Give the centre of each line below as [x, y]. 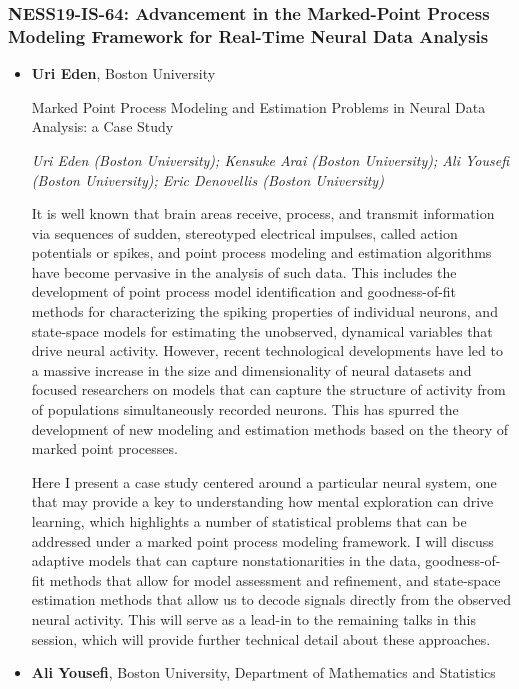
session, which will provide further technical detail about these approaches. [261, 638]
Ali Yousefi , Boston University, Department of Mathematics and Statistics [263, 672]
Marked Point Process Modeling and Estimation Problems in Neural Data [258, 106]
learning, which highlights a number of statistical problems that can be [249, 521]
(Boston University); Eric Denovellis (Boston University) [207, 179]
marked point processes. [104, 448]
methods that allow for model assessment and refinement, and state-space [275, 579]
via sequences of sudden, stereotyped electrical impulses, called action [244, 232]
